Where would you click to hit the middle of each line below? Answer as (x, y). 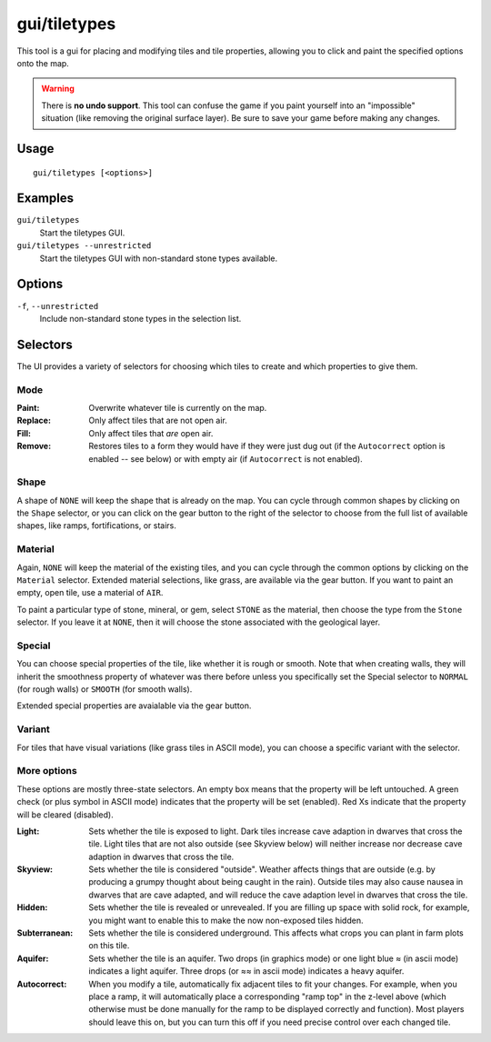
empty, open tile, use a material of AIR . (90, 593)
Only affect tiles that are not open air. (158, 421)
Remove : (34, 446)
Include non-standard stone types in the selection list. (140, 318)
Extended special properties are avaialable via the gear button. (134, 706)
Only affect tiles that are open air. (151, 433)
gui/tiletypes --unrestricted (84, 246)
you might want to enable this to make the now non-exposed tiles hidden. (226, 920)
